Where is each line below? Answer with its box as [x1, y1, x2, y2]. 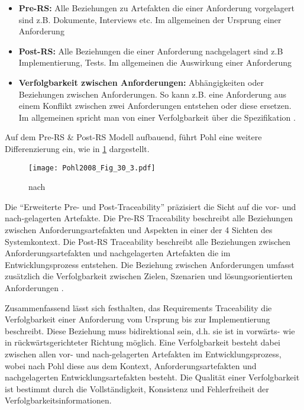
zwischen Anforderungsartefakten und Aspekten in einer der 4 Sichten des [5, 223, 273, 235]
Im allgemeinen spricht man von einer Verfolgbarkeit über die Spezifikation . [18, 111, 296, 123]
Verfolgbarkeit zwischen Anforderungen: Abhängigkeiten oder [18, 76, 264, 88]
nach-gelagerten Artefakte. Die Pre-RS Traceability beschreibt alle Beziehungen [5, 212, 293, 224]
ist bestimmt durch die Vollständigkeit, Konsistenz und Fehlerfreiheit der [5, 382, 269, 395]
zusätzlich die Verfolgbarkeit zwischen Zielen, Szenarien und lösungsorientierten [5, 270, 293, 282]
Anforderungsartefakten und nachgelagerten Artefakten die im [5, 247, 231, 259]
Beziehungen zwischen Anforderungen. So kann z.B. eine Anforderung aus [18, 88, 287, 100]
